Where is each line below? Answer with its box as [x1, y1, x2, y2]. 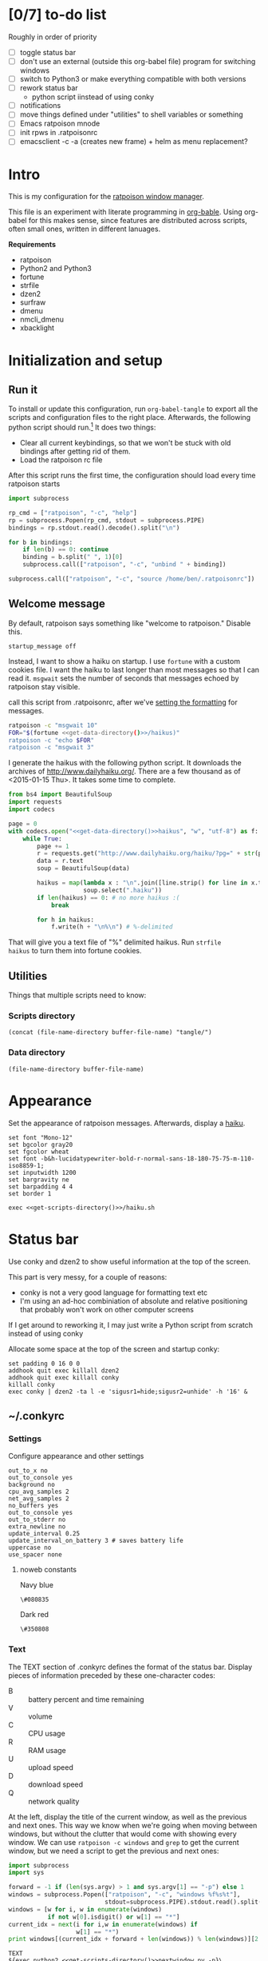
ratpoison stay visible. [8, 681, 81, 691]
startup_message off [8, 642, 77, 650]
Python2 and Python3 [19, 264, 92, 274]
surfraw [19, 298, 46, 307]
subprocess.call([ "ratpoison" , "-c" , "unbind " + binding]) [22, 561, 227, 569]
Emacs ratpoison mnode [19, 118, 100, 129]
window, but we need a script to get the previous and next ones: [8, 1846, 219, 1855]
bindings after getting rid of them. [19, 446, 131, 457]
